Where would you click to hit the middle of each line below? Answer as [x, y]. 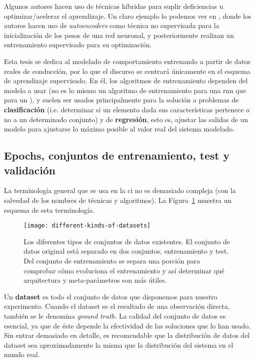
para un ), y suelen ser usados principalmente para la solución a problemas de [121, 100]
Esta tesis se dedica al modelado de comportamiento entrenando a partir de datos [127, 61]
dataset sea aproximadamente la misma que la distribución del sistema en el [119, 345]
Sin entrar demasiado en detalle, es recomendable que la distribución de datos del [127, 335]
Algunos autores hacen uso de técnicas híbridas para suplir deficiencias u [114, 6]
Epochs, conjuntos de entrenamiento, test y [117, 155]
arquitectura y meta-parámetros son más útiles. [95, 280]
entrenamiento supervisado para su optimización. [78, 45]
